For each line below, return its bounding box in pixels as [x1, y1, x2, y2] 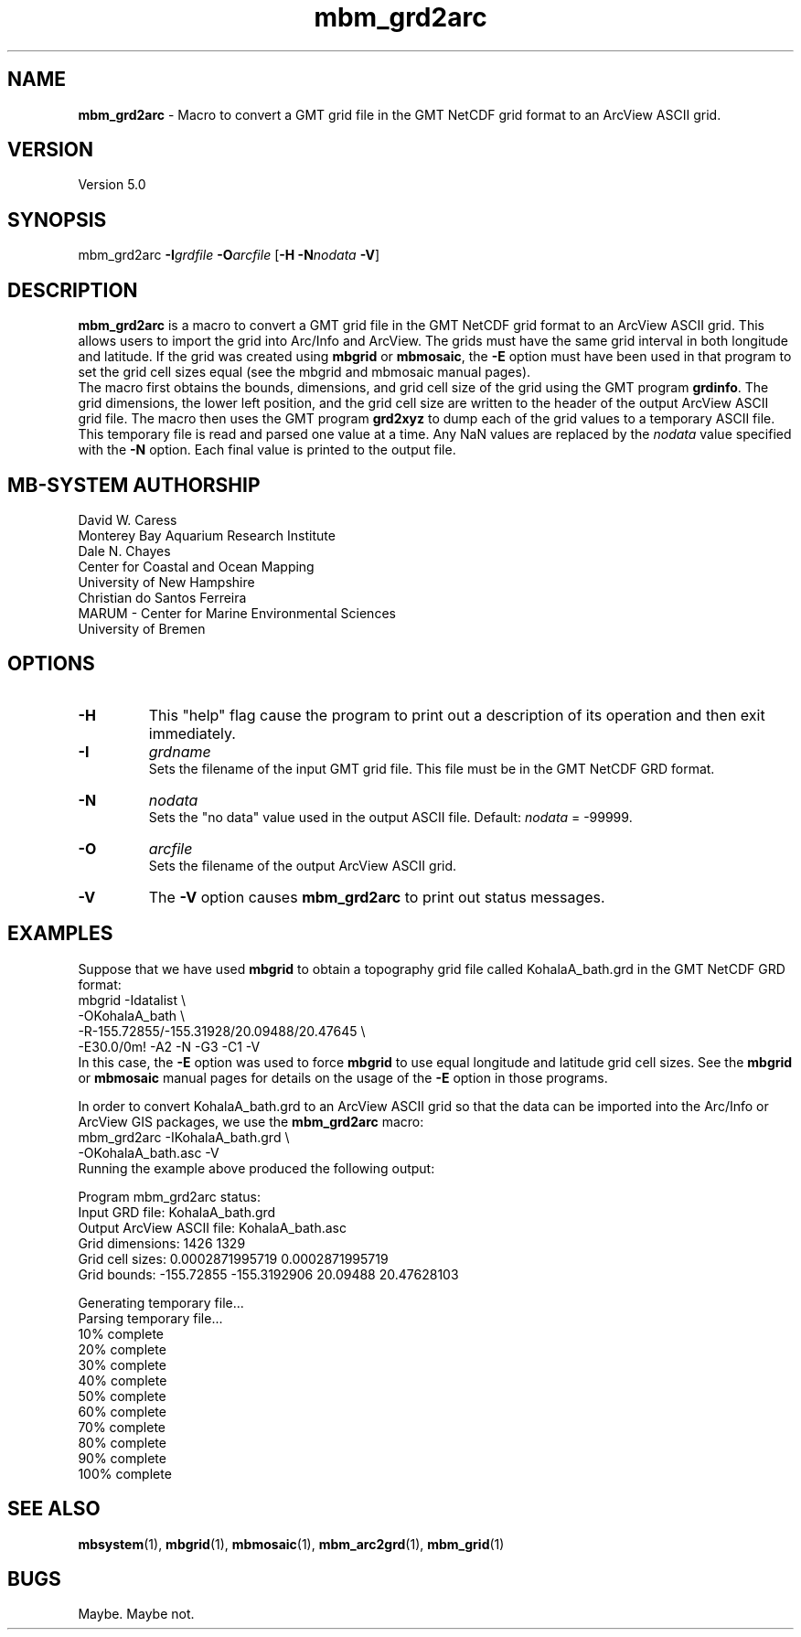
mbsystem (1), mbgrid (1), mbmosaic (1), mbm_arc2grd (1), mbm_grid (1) [78, 1535, 505, 1552]
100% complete [78, 1465, 172, 1482]
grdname [148, 742, 211, 761]
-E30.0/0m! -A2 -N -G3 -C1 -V [78, 1038, 261, 1054]
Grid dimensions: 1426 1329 [78, 1235, 246, 1251]
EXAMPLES [7, 922, 113, 946]
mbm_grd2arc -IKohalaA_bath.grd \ [78, 1129, 290, 1145]
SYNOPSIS [7, 208, 107, 231]
